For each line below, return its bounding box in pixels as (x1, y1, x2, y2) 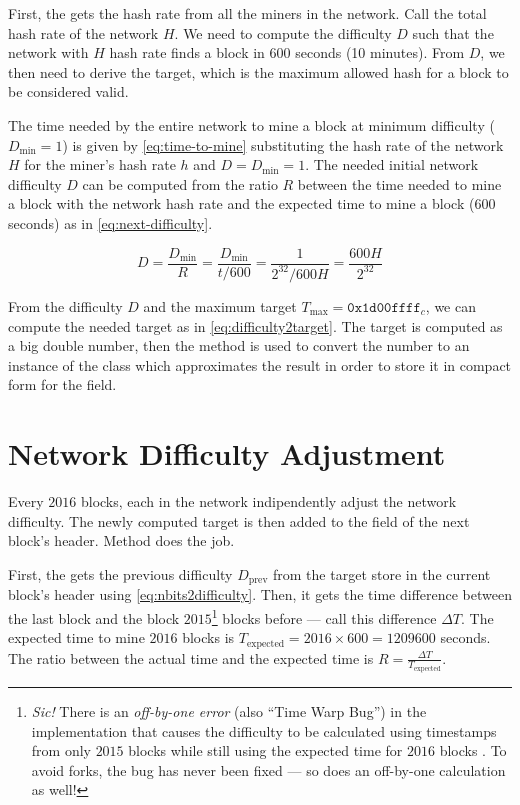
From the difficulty (8, 295, 123, 316)
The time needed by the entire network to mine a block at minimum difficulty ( (8, 114, 495, 135)
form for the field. (8, 374, 117, 395)
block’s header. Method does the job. (8, 530, 235, 551)
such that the (412, 22, 494, 43)
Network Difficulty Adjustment (8, 433, 446, 474)
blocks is (182, 627, 235, 648)
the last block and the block (8, 607, 180, 628)
